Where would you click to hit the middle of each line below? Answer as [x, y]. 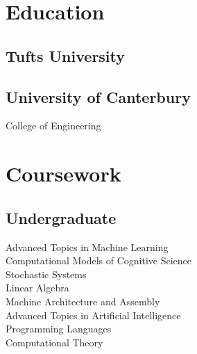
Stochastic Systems [46, 274]
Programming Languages [59, 329]
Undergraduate [61, 217]
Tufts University [66, 55]
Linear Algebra [37, 288]
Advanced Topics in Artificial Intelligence [93, 315]
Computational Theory [54, 342]
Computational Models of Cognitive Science [99, 260]
